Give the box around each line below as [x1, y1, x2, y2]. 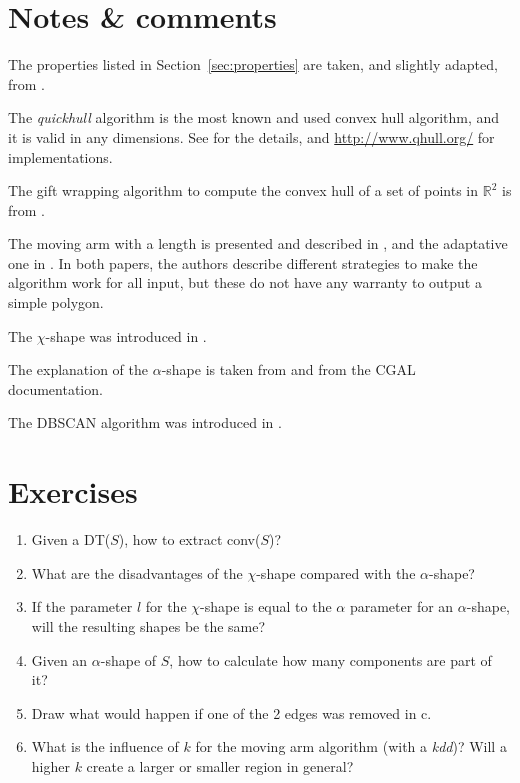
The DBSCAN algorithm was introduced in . [8, 412, 282, 433]
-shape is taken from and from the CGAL [161, 359, 416, 380]
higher [31, 755, 70, 776]
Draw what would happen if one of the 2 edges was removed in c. [31, 702, 432, 723]
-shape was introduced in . [45, 325, 207, 346]
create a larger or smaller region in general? [86, 755, 354, 776]
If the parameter [31, 596, 133, 617]
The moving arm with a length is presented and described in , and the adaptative [8, 233, 508, 254]
